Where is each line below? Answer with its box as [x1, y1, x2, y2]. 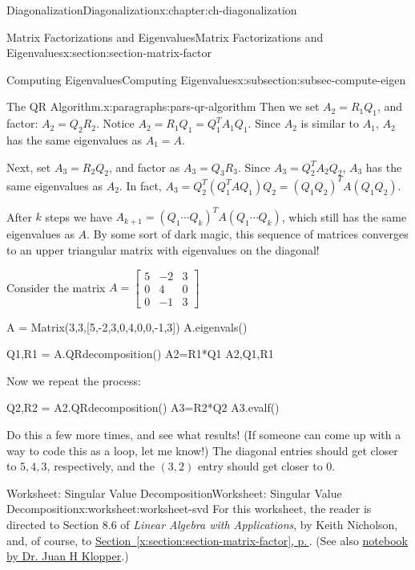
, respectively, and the [46, 458, 155, 474]
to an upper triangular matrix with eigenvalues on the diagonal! [6, 241, 320, 258]
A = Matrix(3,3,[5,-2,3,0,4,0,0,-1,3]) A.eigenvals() [6, 318, 248, 335]
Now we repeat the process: [6, 372, 141, 389]
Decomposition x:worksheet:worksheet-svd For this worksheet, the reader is [6, 500, 372, 517]
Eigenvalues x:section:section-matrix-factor [6, 44, 212, 61]
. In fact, [119, 177, 162, 193]
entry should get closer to [197, 458, 323, 474]
